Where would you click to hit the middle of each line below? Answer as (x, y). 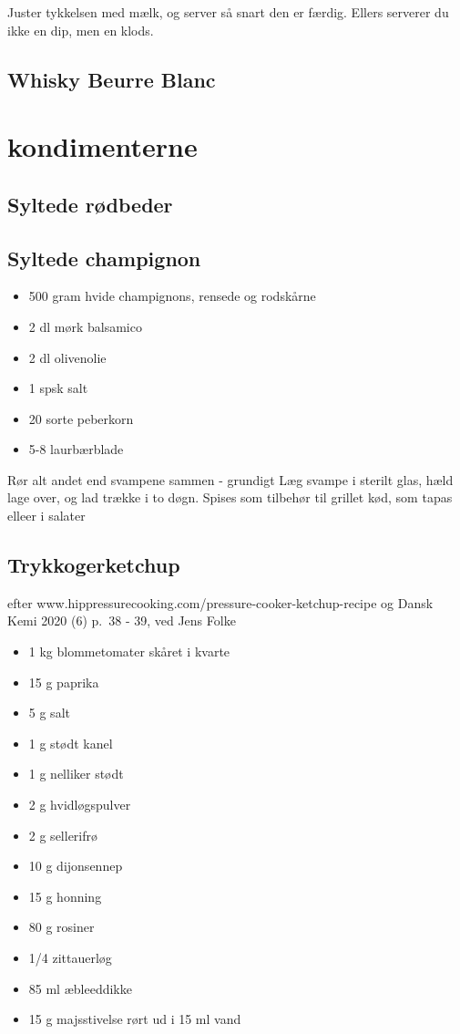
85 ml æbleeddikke (80, 988)
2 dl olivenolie (67, 357)
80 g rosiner (61, 927)
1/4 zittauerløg (70, 957)
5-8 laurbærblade (76, 449)
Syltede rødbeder (90, 204)
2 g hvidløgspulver (80, 805)
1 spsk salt (58, 388)
